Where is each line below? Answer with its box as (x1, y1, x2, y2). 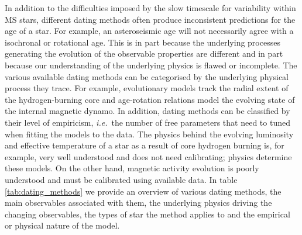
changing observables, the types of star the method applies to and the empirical (5, 208, 290, 220)
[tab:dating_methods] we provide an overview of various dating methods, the (5, 185, 282, 197)
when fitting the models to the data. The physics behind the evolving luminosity (5, 127, 294, 140)
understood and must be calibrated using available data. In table (5, 173, 238, 185)
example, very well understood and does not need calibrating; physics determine (5, 150, 292, 163)
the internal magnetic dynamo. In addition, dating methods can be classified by (5, 105, 290, 117)
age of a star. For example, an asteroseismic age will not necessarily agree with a (5, 25, 294, 37)
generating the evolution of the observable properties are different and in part (5, 47, 283, 60)
